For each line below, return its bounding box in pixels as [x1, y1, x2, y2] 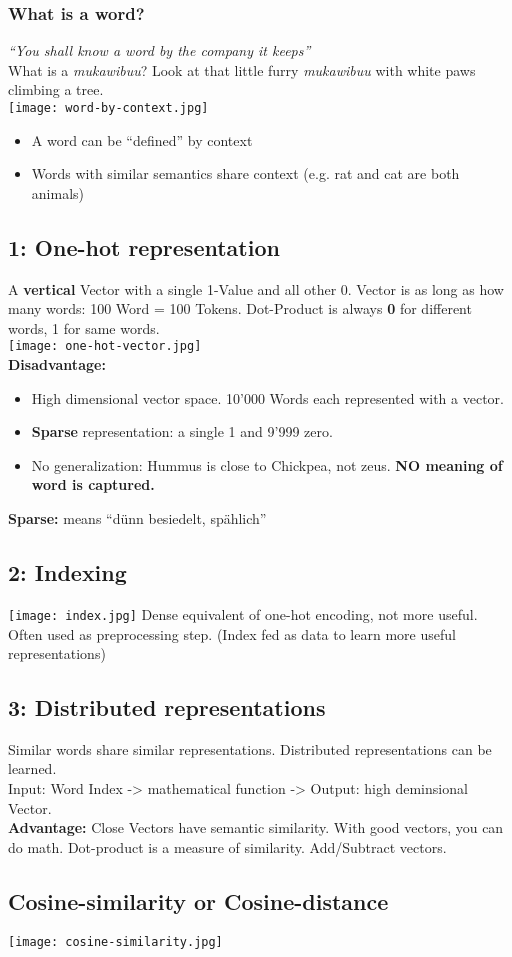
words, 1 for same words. [8, 317, 160, 338]
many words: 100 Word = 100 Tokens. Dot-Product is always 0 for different [8, 298, 472, 319]
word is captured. [31, 474, 155, 495]
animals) [31, 182, 84, 203]
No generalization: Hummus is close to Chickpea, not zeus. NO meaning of [31, 454, 503, 475]
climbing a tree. [8, 79, 104, 100]
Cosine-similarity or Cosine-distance [8, 885, 389, 916]
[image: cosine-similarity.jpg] [8, 934, 223, 949]
